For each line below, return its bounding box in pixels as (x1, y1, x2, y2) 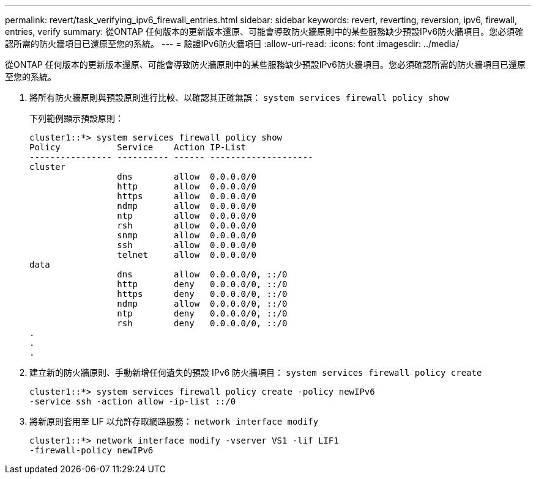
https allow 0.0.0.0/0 (117, 191, 256, 201)
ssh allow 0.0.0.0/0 (117, 240, 256, 250)
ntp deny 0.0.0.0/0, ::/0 (117, 309, 288, 318)
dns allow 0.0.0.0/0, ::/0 (117, 269, 288, 279)
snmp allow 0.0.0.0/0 (117, 230, 256, 240)
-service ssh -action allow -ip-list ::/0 (29, 397, 236, 406)
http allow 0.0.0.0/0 (117, 181, 256, 191)
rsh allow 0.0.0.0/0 (117, 221, 256, 230)
